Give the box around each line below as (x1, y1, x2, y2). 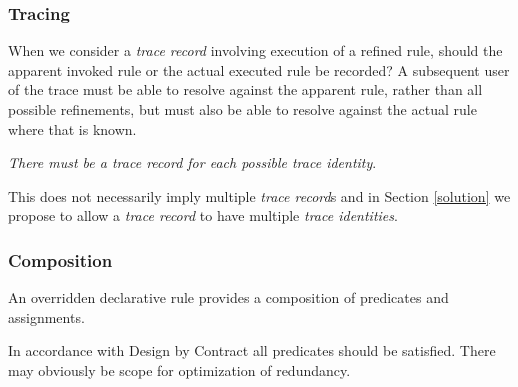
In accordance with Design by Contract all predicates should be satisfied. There (8, 340, 496, 361)
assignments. (8, 306, 85, 327)
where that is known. (8, 118, 137, 139)
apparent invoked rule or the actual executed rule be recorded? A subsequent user (8, 59, 510, 80)
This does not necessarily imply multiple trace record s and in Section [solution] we (8, 185, 511, 206)
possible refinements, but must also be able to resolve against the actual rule (8, 99, 477, 119)
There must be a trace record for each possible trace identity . (8, 152, 377, 173)
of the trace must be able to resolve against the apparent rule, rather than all (8, 79, 483, 100)
